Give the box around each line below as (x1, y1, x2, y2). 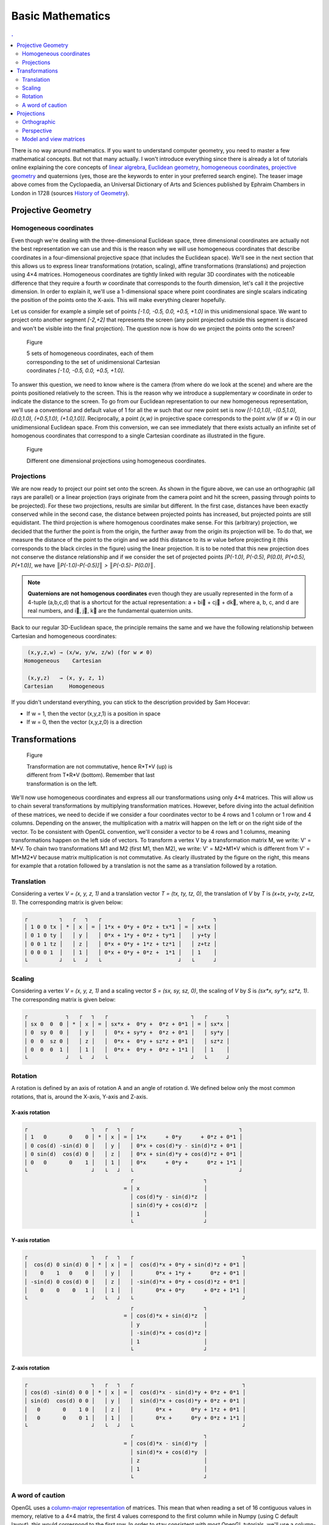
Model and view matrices (22, 135, 85, 143)
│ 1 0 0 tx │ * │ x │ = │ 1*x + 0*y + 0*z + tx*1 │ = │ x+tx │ (24, 924, 218, 930)
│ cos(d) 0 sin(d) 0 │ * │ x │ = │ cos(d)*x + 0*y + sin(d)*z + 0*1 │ (24, 1261, 246, 1268)
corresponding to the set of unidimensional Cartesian (26, 358, 161, 365)
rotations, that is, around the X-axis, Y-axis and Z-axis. (11, 1093, 148, 1100)
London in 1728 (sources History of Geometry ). (11, 189, 130, 196)
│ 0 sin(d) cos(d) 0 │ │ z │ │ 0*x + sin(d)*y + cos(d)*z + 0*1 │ (24, 1150, 243, 1157)
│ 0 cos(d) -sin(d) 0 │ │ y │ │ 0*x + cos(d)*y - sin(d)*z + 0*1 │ (24, 1142, 243, 1149)
